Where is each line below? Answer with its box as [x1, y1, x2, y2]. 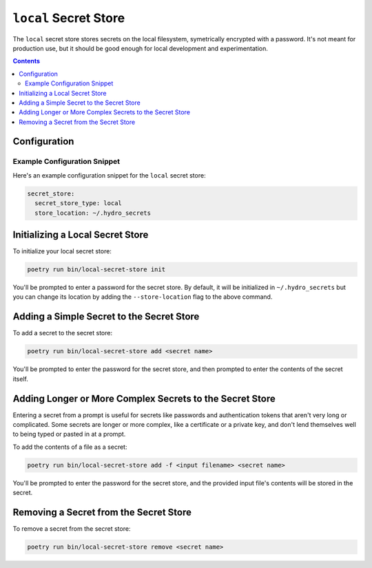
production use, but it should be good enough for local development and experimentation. [12, 44, 269, 52]
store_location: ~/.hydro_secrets [34, 209, 152, 217]
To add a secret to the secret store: [12, 329, 113, 337]
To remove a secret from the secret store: [12, 525, 131, 533]
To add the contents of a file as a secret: [12, 443, 127, 451]
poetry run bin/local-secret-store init [27, 266, 165, 273]
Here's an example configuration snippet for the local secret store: [12, 171, 206, 179]
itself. [12, 375, 29, 383]
